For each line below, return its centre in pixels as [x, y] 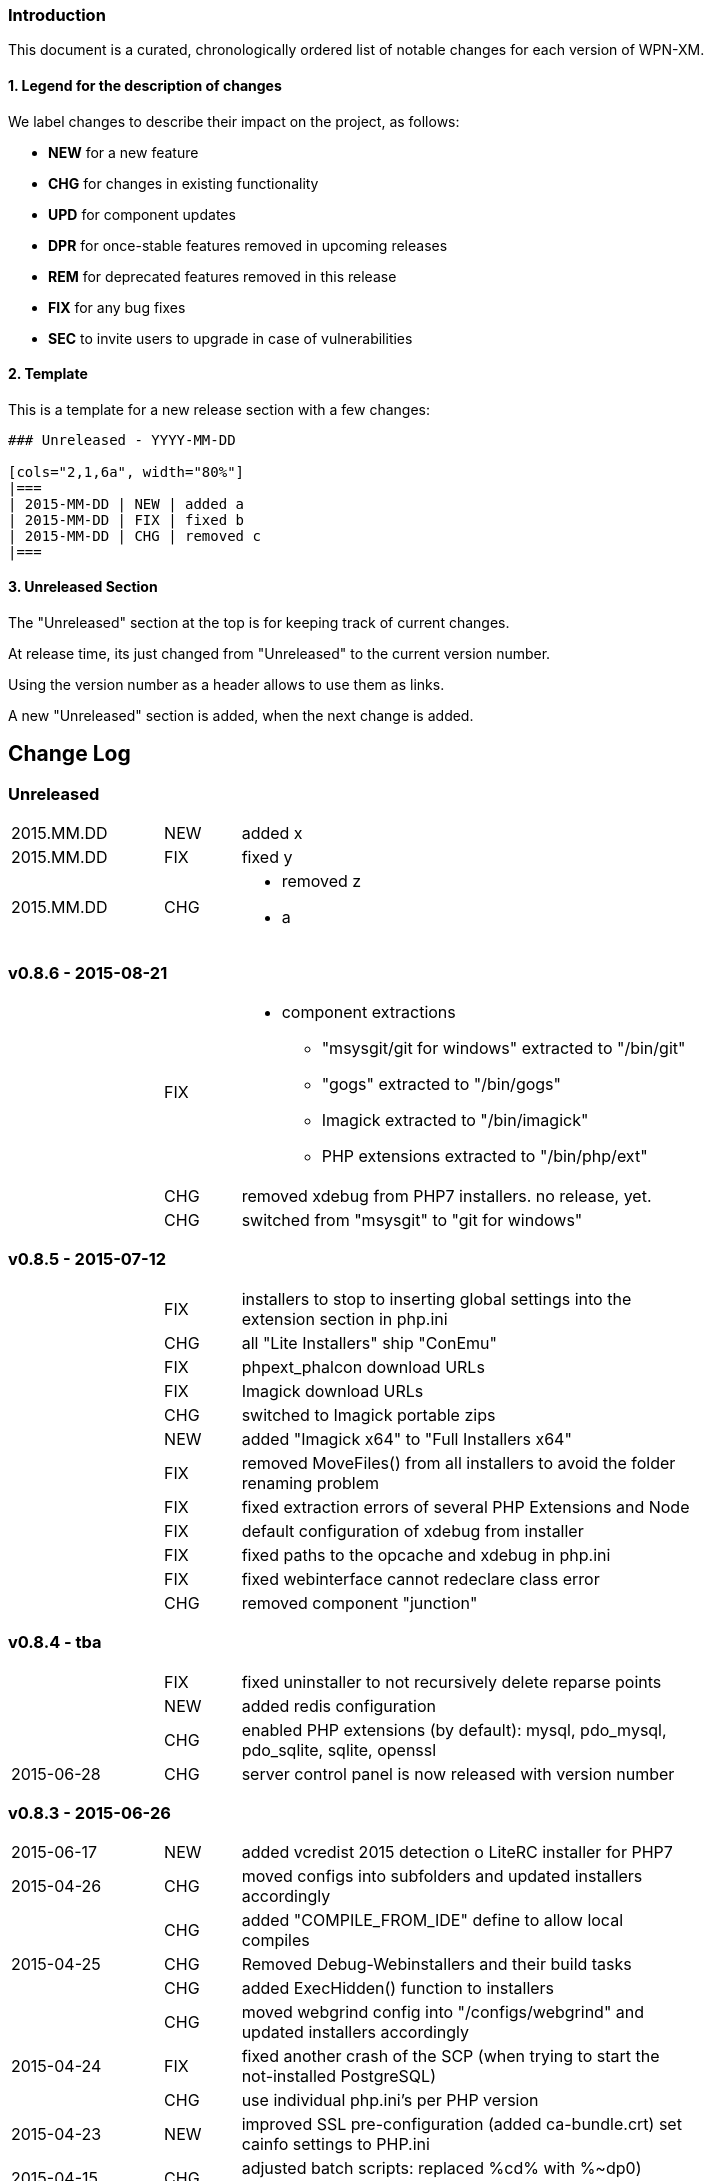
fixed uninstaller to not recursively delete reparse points [451, 1681]
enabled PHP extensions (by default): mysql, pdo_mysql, [454, 1729]
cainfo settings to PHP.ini [335, 2144]
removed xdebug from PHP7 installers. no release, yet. [446, 1196]
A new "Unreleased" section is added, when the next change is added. [241, 716]
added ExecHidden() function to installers [398, 1988]
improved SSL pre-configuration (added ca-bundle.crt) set [461, 2124]
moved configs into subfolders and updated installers [442, 1876]
